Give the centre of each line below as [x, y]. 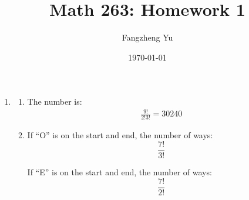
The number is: [55, 101]
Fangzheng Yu [147, 37]
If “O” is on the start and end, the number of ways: [120, 135]
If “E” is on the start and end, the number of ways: [120, 171]
